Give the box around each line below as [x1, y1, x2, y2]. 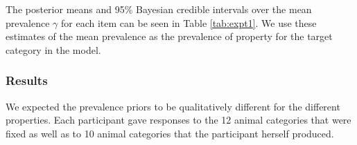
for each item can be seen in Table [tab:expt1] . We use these [61, 15, 317, 30]
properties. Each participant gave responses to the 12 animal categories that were [6, 113, 351, 127]
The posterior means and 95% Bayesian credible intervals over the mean [6, 2, 312, 16]
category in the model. [6, 42, 101, 57]
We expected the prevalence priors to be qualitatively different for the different [6, 99, 340, 113]
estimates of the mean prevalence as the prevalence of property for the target [6, 29, 333, 43]
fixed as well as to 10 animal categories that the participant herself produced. [6, 126, 334, 140]
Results [6, 72, 48, 89]
